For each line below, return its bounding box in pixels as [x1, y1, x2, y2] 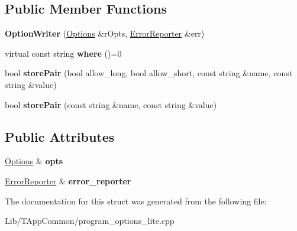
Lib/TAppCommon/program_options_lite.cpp [5, 214, 175, 227]
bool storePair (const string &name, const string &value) [5, 98, 217, 110]
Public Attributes [5, 127, 115, 145]
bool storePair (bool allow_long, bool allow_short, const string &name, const [5, 67, 293, 79]
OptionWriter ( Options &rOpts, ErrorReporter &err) [5, 27, 205, 40]
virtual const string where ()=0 [5, 47, 122, 59]
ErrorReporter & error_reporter [5, 174, 131, 187]
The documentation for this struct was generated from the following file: [5, 194, 267, 207]
